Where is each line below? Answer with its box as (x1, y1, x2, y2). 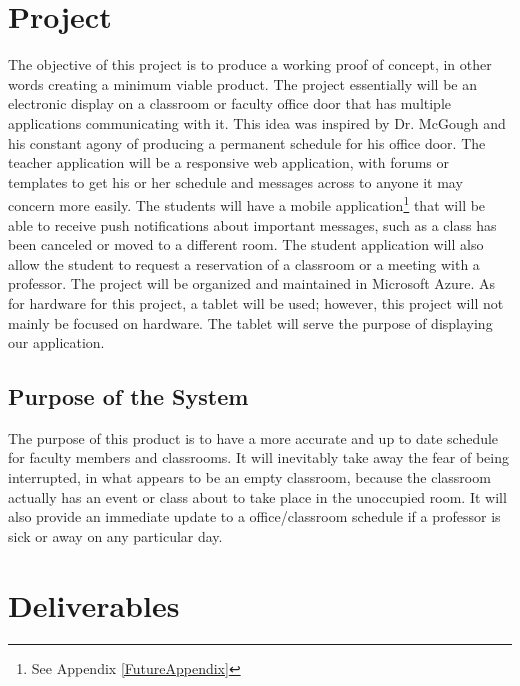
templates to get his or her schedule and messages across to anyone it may (8, 171, 463, 192)
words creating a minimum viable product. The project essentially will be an (8, 73, 477, 94)
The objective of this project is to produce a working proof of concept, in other (8, 54, 492, 75)
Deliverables (8, 584, 180, 625)
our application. (8, 332, 105, 353)
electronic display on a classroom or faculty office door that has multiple (8, 93, 452, 114)
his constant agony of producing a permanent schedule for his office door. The (8, 132, 486, 153)
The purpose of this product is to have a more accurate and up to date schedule (8, 427, 499, 448)
